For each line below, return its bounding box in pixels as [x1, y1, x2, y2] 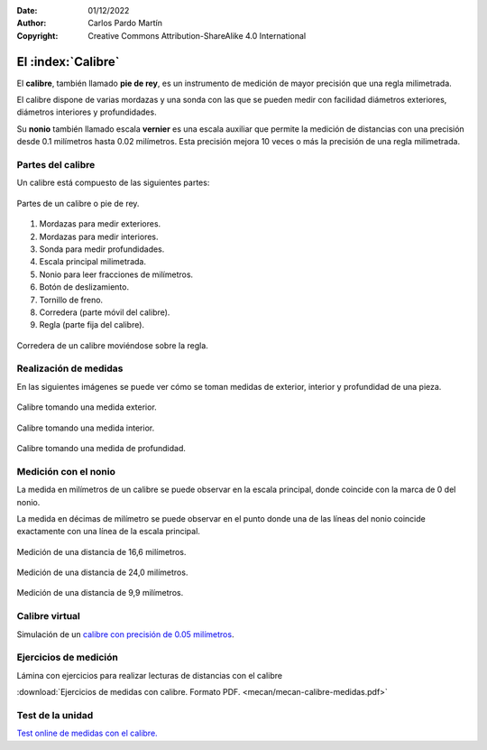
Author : [16, 18, 47, 29]
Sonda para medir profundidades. [39, 244, 165, 255]
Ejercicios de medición [16, 651, 119, 663]
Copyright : [16, 30, 59, 41]
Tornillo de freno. [39, 294, 104, 305]
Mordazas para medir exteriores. [39, 218, 161, 229]
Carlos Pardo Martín [87, 18, 162, 29]
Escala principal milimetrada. [39, 256, 146, 267]
